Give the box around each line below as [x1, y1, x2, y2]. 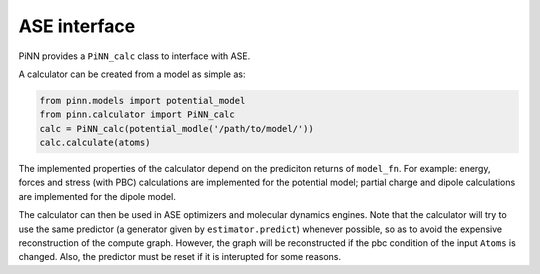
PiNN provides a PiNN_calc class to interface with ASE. [18, 50, 251, 62]
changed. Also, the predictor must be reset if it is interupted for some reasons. [18, 251, 342, 263]
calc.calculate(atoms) [39, 137, 151, 149]
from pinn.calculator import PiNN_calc [39, 109, 235, 120]
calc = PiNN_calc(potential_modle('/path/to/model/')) [39, 123, 314, 134]
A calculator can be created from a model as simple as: [18, 68, 246, 80]
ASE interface [18, 15, 136, 37]
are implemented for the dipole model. [18, 190, 177, 202]
